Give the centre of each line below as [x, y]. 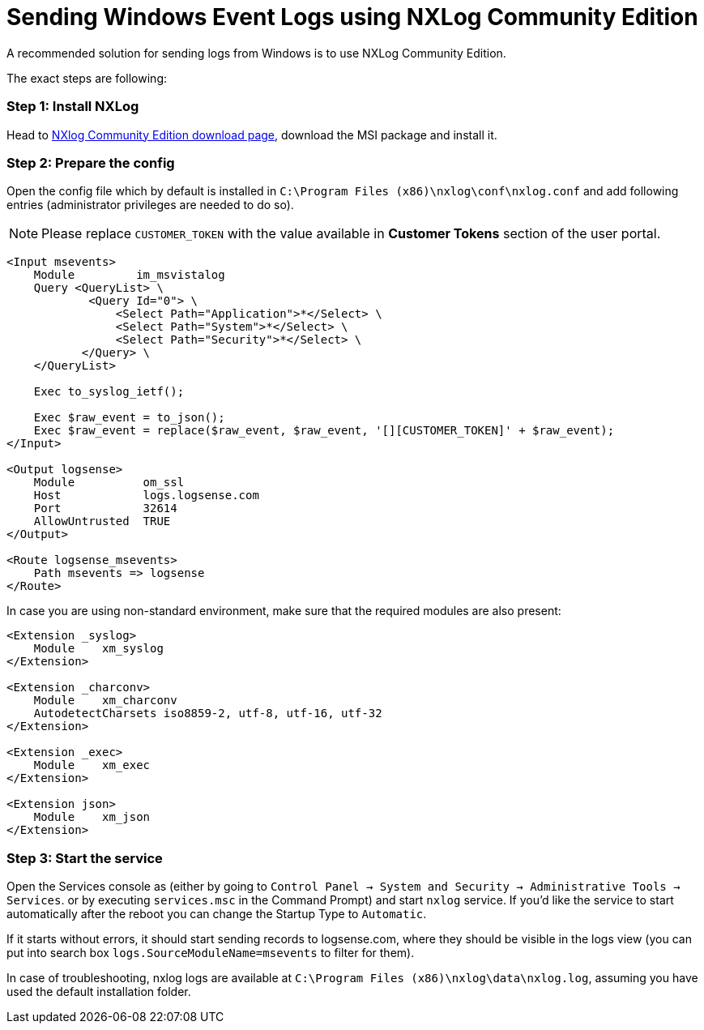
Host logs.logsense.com [146, 496]
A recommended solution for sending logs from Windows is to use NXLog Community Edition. [256, 53]
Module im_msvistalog [129, 275]
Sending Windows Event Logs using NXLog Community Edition [352, 17]
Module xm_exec [92, 765]
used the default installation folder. [99, 992]
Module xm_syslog [98, 649]
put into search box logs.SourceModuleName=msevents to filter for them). [211, 953]
